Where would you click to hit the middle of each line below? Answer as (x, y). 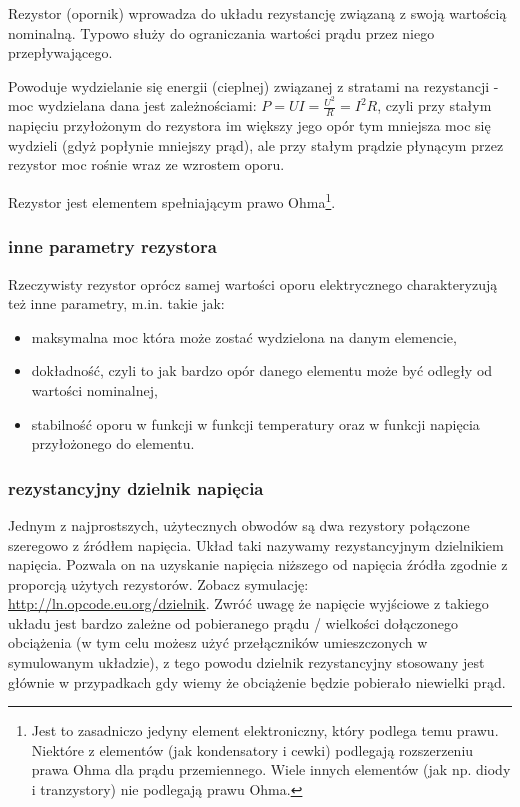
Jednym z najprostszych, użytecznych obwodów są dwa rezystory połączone (239, 524)
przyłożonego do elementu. (113, 443)
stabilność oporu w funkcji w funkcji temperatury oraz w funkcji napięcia (255, 423)
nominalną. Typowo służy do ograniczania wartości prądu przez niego (221, 32)
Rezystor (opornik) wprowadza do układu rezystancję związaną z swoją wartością (257, 13)
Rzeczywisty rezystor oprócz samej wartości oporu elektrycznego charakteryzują (253, 283)
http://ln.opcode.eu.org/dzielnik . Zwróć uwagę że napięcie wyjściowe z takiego (248, 603)
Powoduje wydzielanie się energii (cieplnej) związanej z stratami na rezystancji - (253, 85)
